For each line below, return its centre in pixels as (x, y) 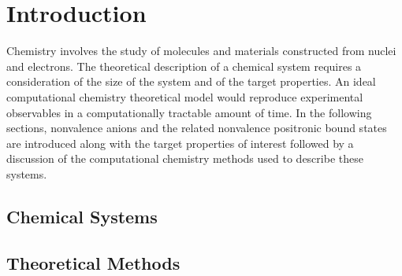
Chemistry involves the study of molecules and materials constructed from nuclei (201, 51)
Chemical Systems (82, 216)
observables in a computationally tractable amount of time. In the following (189, 112)
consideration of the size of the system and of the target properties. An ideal (191, 81)
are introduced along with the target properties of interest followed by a (180, 143)
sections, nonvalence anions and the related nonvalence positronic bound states (197, 128)
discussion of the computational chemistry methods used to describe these (185, 158)
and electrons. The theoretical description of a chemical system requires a (184, 66)
